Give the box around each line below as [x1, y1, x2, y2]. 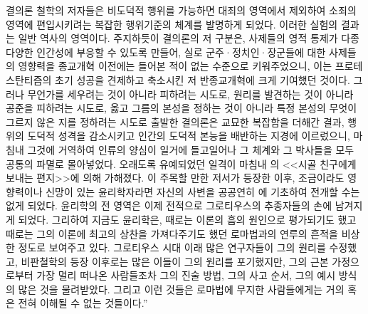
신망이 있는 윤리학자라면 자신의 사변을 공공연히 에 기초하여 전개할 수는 [46, 184, 360, 199]
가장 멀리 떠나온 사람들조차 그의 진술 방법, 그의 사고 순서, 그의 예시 [36, 268, 336, 283]
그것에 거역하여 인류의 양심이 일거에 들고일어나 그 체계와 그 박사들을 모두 [27, 142, 354, 157]
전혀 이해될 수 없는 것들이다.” [18, 295, 148, 310]
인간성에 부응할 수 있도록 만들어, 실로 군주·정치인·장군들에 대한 [36, 44, 326, 59]
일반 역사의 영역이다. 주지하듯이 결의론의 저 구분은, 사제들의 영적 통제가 [18, 31, 338, 46]
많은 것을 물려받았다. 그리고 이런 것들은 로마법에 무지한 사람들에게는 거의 [18, 281, 345, 296]
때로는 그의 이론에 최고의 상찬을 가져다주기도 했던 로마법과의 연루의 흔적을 [6, 226, 338, 241]
